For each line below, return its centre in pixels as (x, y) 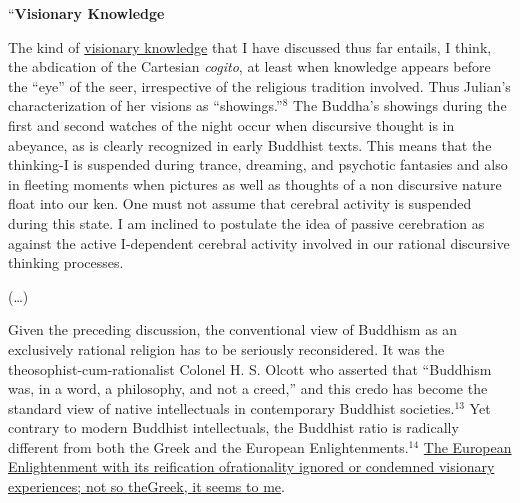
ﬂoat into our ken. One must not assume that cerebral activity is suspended (240, 203)
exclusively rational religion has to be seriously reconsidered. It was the (226, 348)
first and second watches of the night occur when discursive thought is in (231, 124)
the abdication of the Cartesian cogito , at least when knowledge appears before (249, 66)
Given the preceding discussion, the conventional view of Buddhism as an (233, 329)
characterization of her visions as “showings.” (145, 105)
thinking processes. (66, 262)
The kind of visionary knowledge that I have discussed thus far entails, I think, (250, 46)
